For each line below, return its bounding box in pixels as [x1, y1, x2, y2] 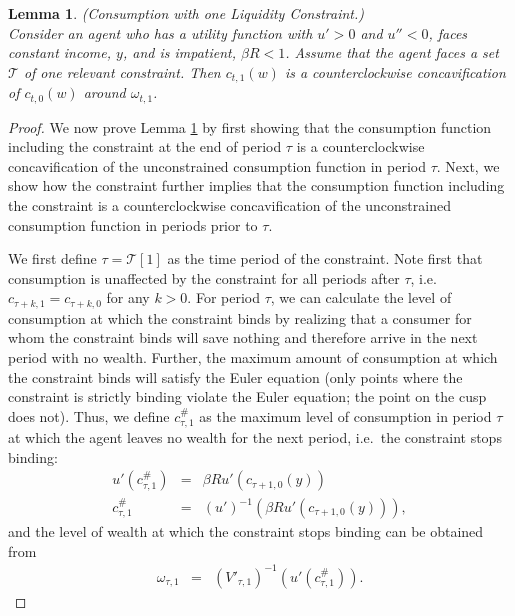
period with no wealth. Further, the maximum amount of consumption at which [8, 347, 498, 368]
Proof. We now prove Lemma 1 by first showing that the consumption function [8, 116, 492, 137]
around [83, 82, 126, 103]
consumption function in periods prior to [8, 214, 258, 235]
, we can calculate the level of [270, 287, 452, 308]
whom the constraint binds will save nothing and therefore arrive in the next [8, 327, 478, 348]
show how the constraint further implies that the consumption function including [8, 175, 505, 196]
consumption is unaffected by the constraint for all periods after [8, 267, 400, 288]
